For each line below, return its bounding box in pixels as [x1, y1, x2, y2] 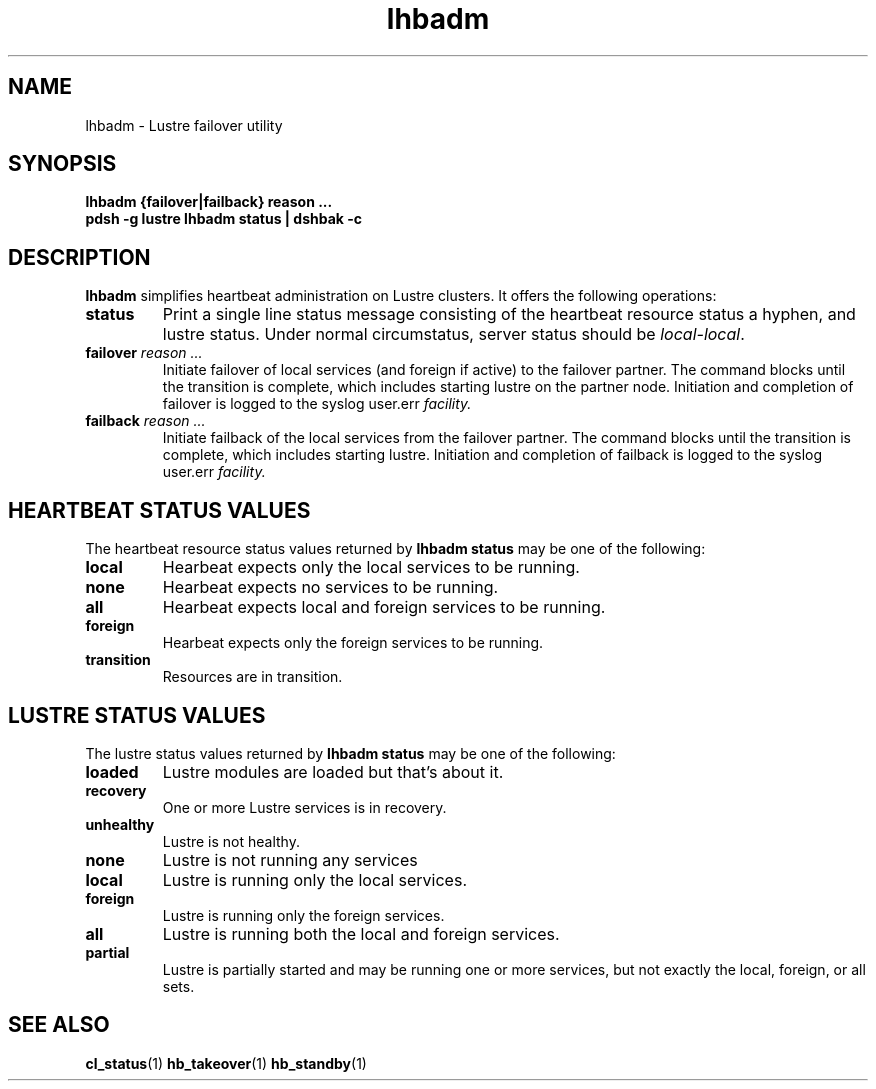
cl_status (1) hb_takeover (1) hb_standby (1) [85, 1054, 367, 1072]
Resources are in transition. [162, 668, 343, 686]
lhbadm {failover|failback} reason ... [85, 193, 333, 211]
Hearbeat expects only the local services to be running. [162, 557, 580, 578]
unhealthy [85, 815, 155, 833]
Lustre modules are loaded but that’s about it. [162, 761, 504, 782]
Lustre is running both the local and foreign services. [162, 923, 560, 944]
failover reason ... [85, 344, 203, 362]
